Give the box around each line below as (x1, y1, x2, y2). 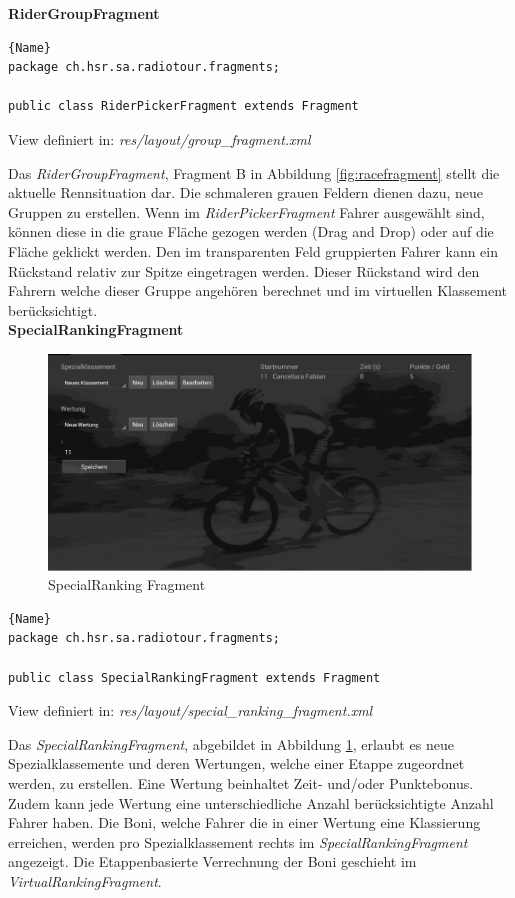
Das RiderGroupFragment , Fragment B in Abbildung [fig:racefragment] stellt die (8, 162, 500, 183)
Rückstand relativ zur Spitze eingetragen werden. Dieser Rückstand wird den (8, 260, 480, 281)
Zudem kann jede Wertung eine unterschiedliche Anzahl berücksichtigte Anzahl (8, 792, 494, 813)
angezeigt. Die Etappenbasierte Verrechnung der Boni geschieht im (8, 851, 417, 872)
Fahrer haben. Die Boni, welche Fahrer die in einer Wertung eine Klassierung (8, 812, 481, 833)
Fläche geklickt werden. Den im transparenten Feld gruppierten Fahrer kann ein (8, 240, 498, 261)
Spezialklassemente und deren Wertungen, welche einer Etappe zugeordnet (8, 753, 465, 774)
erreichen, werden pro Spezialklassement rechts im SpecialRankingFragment (8, 831, 468, 852)
